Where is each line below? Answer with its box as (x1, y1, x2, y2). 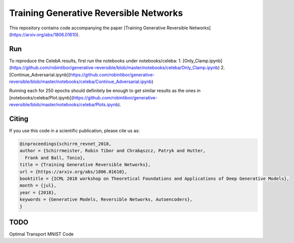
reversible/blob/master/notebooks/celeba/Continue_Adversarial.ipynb (9, 79, 152, 84)
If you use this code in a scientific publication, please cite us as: (9, 128, 140, 134)
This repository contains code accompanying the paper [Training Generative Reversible (9, 25, 188, 31)
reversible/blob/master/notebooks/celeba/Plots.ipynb (9, 102, 119, 108)
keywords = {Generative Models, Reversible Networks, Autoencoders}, (19, 197, 193, 202)
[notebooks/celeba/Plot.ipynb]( (9, 94, 73, 100)
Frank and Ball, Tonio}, (25, 155, 85, 161)
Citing (9, 115, 28, 123)
